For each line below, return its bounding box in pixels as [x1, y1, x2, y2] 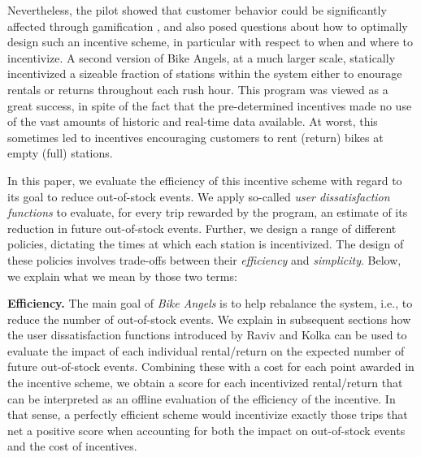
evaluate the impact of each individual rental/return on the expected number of [7, 342, 405, 359]
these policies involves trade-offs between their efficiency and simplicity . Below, [7, 251, 401, 268]
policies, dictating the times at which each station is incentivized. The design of [7, 235, 404, 252]
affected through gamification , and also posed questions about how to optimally [7, 17, 408, 34]
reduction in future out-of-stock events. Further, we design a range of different [7, 219, 397, 236]
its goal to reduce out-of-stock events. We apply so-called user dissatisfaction [7, 188, 390, 205]
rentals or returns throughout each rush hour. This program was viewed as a [7, 80, 388, 97]
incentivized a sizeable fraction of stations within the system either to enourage [7, 65, 402, 82]
